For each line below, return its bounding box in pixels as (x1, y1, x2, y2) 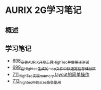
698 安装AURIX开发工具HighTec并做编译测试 (12, 58, 90, 65)
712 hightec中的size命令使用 (12, 78, 61, 85)
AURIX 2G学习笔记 (5, 4, 82, 16)
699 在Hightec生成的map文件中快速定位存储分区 (12, 64, 96, 71)
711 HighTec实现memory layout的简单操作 (12, 71, 90, 79)
